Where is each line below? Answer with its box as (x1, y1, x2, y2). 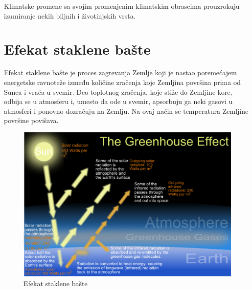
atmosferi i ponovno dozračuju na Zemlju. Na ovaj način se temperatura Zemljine (4, 105, 249, 116)
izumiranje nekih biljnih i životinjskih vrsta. (4, 10, 136, 21)
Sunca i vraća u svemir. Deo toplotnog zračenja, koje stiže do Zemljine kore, (4, 86, 232, 97)
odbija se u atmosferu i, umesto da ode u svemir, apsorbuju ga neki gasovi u (4, 96, 233, 106)
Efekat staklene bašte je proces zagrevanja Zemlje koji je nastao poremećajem (4, 67, 237, 78)
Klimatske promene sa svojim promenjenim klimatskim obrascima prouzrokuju (4, 1, 240, 11)
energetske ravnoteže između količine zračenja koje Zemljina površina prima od (4, 77, 241, 87)
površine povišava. (4, 115, 59, 125)
